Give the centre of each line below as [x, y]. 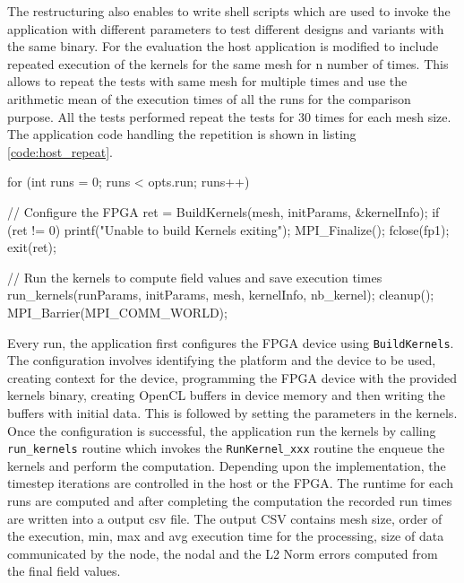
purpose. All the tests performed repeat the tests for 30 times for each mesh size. [229, 116]
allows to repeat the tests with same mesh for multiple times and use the [207, 81]
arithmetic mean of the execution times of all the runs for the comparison [209, 98]
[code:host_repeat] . [60, 151]
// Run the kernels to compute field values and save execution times [195, 277]
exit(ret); [32, 247]
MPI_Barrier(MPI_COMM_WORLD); [117, 312]
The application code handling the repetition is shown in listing [182, 134]
